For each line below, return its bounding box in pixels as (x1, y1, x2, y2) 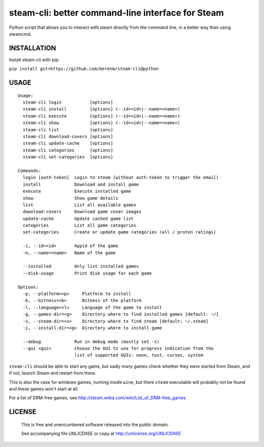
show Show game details (22, 195, 118, 201)
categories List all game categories (22, 223, 136, 228)
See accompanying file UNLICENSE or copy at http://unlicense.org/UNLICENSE (21, 430, 181, 437)
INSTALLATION (9, 44, 56, 52)
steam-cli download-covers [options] (22, 133, 113, 139)
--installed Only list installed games (22, 264, 139, 269)
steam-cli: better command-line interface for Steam (9, 7, 224, 18)
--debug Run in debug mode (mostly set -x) (22, 339, 160, 344)
